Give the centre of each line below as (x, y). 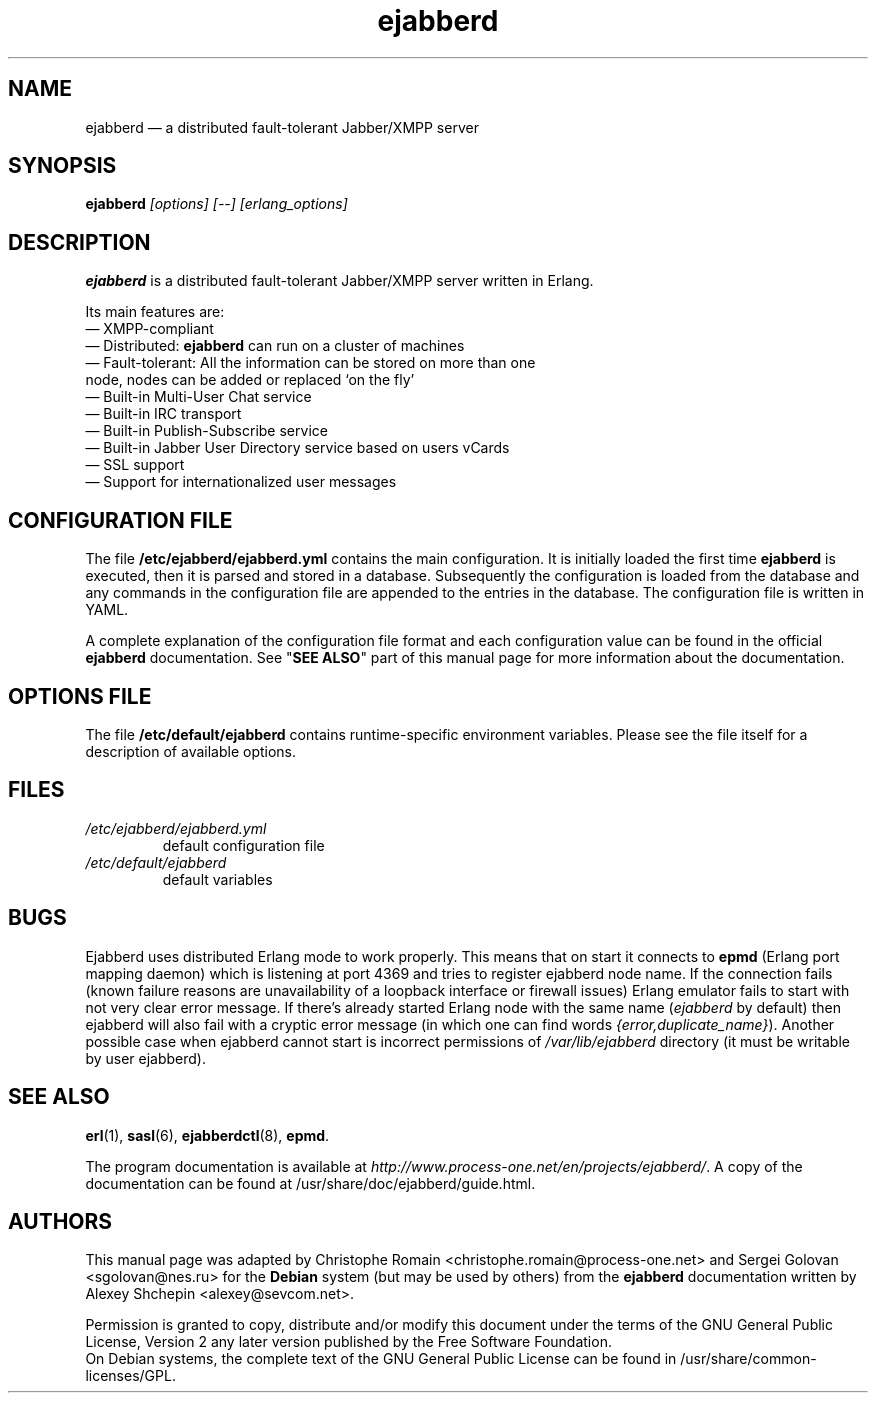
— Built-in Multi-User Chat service (198, 397)
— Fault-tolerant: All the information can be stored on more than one (310, 363)
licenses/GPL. (130, 1376)
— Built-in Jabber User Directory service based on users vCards (297, 448)
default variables (217, 879)
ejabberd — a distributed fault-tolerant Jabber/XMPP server (282, 127)
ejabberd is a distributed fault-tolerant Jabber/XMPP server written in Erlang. (339, 281)
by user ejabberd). (146, 1058)
